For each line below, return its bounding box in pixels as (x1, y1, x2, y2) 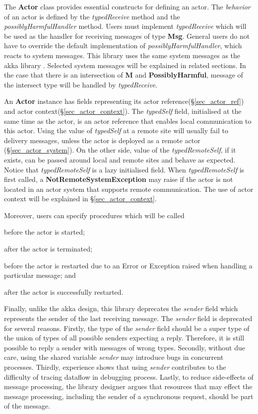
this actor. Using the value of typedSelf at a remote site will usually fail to (4, 125, 228, 136)
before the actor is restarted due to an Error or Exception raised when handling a (4, 260, 253, 270)
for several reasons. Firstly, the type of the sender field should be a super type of (4, 323, 250, 333)
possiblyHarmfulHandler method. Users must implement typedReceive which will (4, 21, 247, 31)
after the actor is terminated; (4, 244, 92, 254)
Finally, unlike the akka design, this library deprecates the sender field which (4, 303, 238, 314)
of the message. (4, 401, 51, 411)
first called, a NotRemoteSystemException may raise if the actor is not (4, 174, 233, 184)
